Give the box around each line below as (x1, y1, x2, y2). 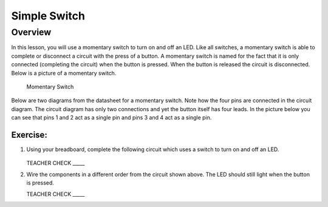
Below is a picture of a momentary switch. (11, 69, 117, 76)
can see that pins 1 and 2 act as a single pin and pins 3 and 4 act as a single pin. (11, 114, 212, 121)
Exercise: (11, 129, 48, 140)
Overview (11, 27, 52, 38)
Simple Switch (11, 9, 85, 22)
